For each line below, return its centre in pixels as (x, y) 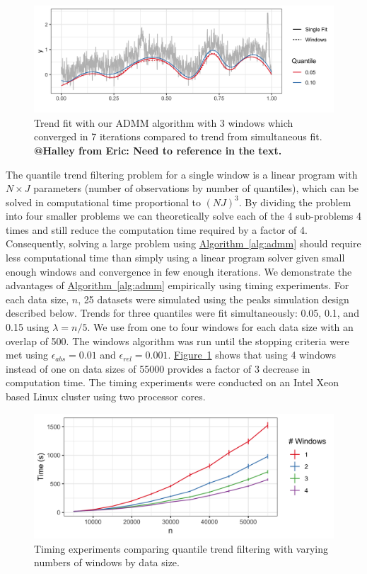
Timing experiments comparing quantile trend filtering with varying (181, 548)
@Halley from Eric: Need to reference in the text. (158, 150)
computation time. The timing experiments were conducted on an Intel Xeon (173, 382)
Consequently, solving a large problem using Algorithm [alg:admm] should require (183, 243)
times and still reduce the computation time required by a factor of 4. (157, 229)
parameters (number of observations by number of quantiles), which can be (196, 188)
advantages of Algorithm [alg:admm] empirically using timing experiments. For (177, 285)
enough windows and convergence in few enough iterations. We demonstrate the (179, 271)
